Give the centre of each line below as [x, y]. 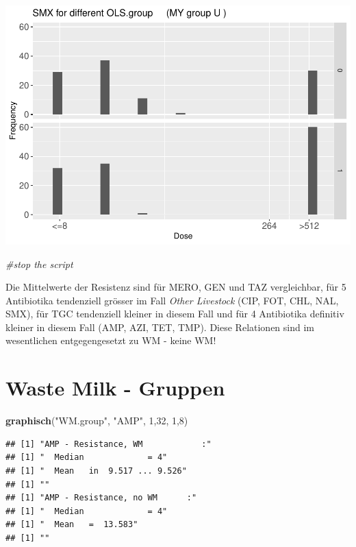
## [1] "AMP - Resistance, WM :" [109, 444]
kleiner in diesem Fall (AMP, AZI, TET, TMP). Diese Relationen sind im [160, 327]
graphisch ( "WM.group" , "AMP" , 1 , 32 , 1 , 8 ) [97, 421]
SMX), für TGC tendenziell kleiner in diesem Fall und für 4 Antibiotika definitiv [175, 314]
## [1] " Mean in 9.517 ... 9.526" [96, 471]
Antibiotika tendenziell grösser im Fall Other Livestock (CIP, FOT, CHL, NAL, [172, 300]
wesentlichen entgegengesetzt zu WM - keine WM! [111, 340]
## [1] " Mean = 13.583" [72, 525]
